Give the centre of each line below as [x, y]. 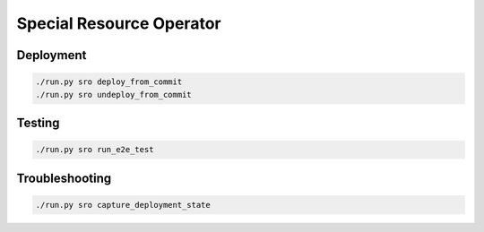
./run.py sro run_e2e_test [95, 150]
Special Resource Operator [119, 23]
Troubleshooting [64, 178]
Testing [38, 122]
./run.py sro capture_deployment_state [123, 205]
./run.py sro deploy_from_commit [109, 82]
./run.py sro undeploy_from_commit [113, 95]
